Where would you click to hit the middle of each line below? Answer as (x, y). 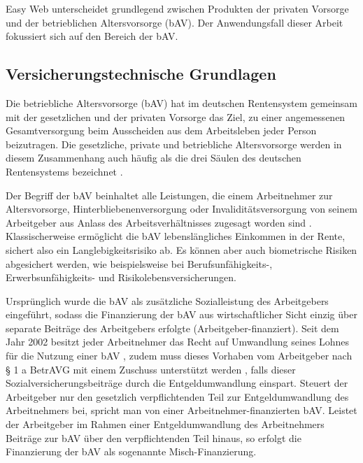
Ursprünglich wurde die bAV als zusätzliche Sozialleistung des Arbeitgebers (167, 300)
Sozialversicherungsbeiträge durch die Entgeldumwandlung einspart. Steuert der (177, 383)
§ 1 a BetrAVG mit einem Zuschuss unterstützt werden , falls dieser (151, 369)
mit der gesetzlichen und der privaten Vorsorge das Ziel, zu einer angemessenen (176, 116)
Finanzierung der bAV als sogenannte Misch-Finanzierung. (131, 451)
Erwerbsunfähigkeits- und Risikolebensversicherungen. (121, 277)
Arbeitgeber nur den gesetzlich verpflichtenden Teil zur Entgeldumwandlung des (177, 396)
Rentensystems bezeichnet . (64, 171)
